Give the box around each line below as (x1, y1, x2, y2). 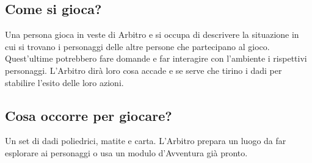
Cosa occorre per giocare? (5, 106, 172, 125)
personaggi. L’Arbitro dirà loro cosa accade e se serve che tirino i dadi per (5, 63, 282, 76)
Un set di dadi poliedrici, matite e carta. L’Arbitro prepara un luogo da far (5, 134, 286, 147)
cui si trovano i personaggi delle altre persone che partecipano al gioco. (5, 40, 270, 53)
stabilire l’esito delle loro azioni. (5, 76, 124, 89)
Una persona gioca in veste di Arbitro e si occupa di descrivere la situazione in (5, 28, 299, 41)
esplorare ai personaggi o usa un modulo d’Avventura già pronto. (5, 146, 248, 159)
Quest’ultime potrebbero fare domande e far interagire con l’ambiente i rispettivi (5, 52, 307, 65)
